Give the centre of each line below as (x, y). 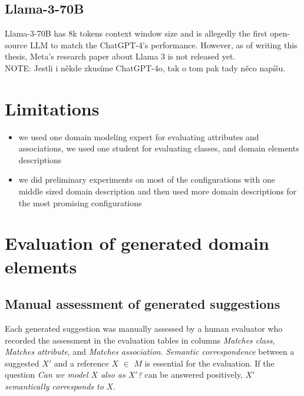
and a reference (81, 363)
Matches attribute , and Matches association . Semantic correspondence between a (150, 352)
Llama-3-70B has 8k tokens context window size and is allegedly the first (136, 33)
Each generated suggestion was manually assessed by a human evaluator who (144, 329)
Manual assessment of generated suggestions (143, 304)
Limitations (52, 108)
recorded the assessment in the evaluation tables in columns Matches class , (140, 340)
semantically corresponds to (54, 386)
